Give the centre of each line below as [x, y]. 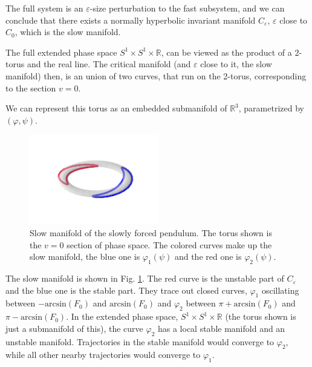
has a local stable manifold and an [221, 328]
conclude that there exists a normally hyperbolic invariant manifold [131, 20]
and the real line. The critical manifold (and [109, 64]
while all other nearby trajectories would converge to [103, 355]
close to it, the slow [236, 64]
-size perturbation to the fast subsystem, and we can [187, 8]
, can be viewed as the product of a [226, 52]
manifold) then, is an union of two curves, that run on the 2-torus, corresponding [156, 75]
